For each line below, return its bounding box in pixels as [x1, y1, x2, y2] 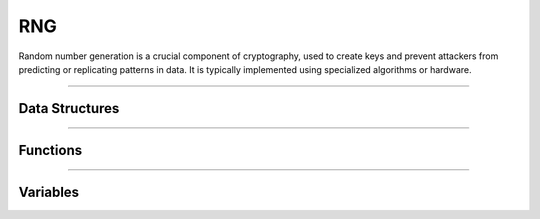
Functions [18, 141, 83, 159]
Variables [18, 183, 80, 200]
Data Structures [18, 100, 120, 117]
